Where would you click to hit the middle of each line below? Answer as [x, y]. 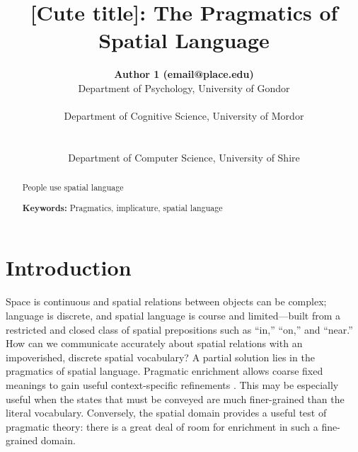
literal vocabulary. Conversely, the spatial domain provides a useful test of [166, 413]
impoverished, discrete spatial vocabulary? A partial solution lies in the [160, 357]
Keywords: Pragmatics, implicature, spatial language [122, 208]
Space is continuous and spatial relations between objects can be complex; [166, 301]
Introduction [69, 267]
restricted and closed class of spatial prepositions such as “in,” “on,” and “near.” [179, 329]
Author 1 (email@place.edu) [184, 74]
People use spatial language [73, 187]
